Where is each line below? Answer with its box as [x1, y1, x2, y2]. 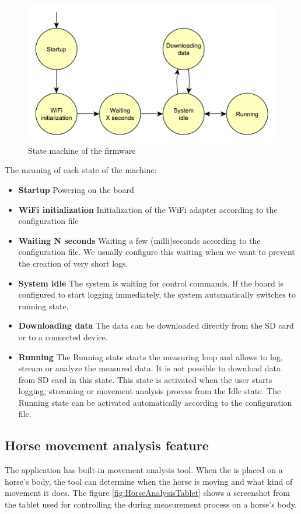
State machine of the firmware [28, 144, 136, 156]
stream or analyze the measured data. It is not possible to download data [18, 362, 281, 374]
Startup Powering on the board [18, 183, 134, 195]
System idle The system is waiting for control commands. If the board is [18, 277, 283, 289]
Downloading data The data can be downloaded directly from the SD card [18, 319, 294, 332]
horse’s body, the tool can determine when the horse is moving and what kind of [5, 475, 293, 487]
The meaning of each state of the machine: [5, 164, 157, 176]
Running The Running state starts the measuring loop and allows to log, [18, 350, 283, 363]
